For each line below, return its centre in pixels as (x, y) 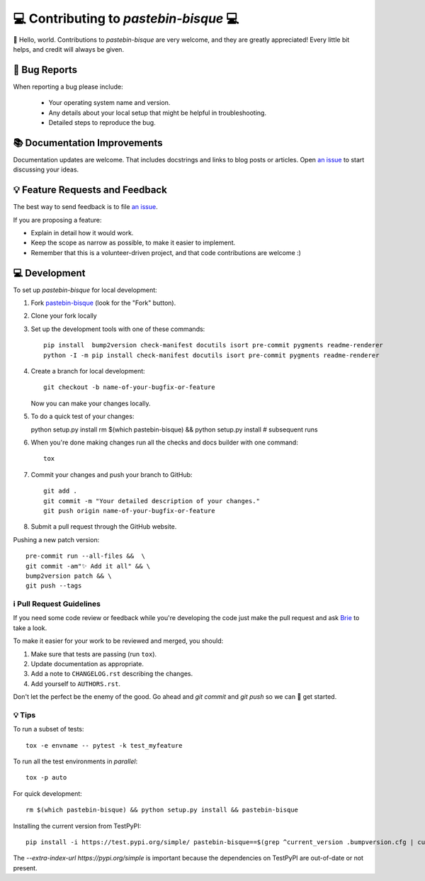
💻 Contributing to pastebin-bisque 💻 (126, 18)
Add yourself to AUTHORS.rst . (75, 683)
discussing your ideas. (46, 169)
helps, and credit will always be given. (68, 49)
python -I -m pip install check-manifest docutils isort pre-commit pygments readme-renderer (211, 355)
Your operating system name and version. (109, 103)
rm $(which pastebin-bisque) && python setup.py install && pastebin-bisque (162, 810)
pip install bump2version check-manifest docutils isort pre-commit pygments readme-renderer (214, 345)
